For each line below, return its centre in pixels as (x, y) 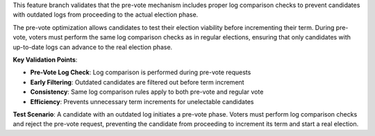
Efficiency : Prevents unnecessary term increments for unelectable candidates (142, 101)
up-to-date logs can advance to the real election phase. (93, 47)
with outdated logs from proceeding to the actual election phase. (106, 15)
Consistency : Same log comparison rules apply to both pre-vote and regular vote (147, 92)
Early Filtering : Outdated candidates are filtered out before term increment (137, 82)
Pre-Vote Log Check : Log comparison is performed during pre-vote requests (141, 72)
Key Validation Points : (45, 60)
